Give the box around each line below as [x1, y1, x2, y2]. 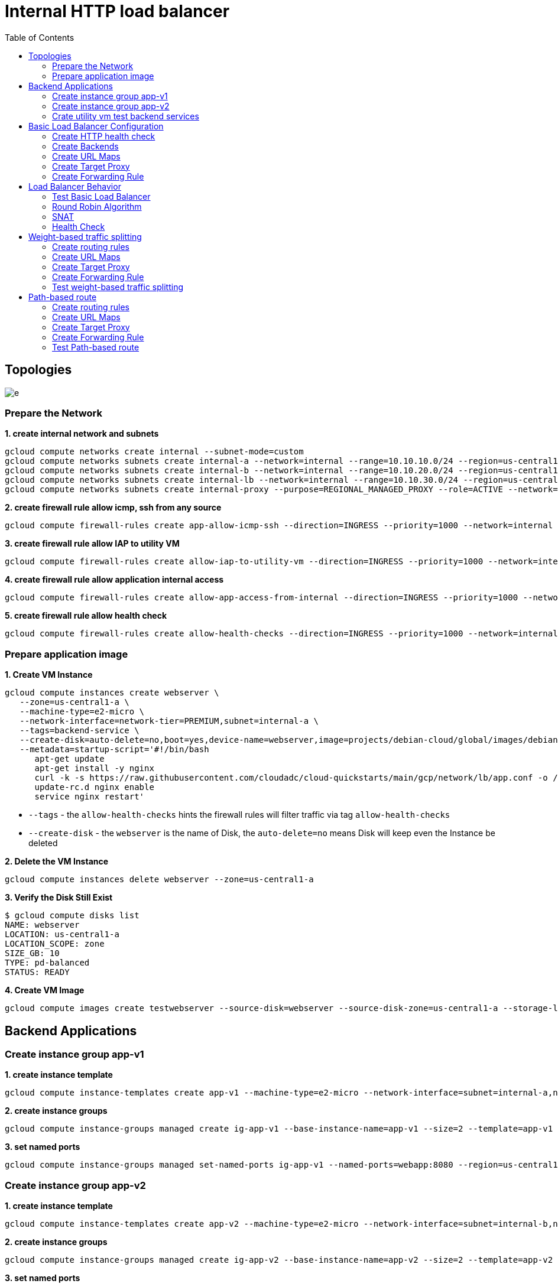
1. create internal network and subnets [5, 428, 159, 439]
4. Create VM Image [5, 985, 85, 996]
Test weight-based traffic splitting [52, 281, 184, 292]
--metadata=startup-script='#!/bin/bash [20, 745, 209, 755]
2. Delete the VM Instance [5, 856, 109, 867]
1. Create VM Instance [5, 669, 93, 680]
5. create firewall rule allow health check [5, 610, 167, 621]
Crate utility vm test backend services [52, 110, 199, 121]
